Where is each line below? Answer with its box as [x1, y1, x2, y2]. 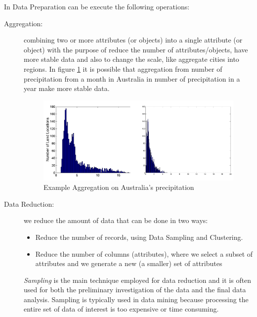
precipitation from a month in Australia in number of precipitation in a [24, 73, 240, 84]
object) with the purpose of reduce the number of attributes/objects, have [24, 44, 248, 54]
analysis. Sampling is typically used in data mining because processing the [24, 294, 249, 304]
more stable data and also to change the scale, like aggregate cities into [24, 54, 239, 64]
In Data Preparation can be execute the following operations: [4, 1, 190, 11]
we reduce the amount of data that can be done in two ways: [24, 215, 208, 226]
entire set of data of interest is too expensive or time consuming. [24, 304, 219, 314]
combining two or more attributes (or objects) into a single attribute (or [24, 35, 243, 45]
